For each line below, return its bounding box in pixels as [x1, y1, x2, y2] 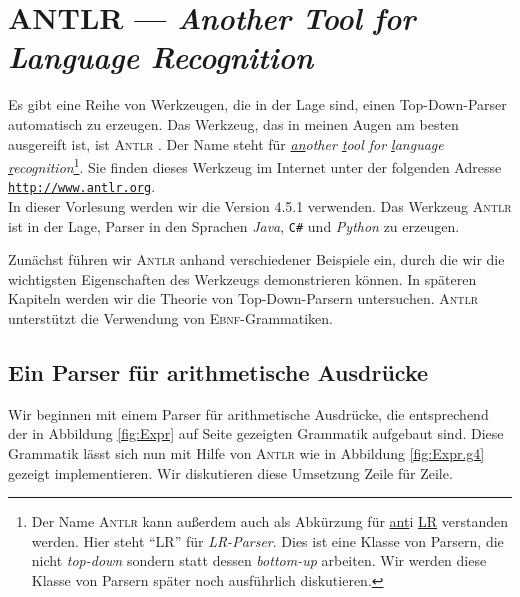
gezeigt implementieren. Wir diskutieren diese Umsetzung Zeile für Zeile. [8, 462, 453, 483]
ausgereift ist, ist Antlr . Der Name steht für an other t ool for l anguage [8, 133, 444, 154]
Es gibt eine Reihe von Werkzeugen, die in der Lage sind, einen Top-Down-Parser [8, 94, 507, 115]
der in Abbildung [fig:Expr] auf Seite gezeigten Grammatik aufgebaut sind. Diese [8, 423, 504, 444]
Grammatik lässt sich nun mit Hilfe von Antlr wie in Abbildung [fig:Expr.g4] [8, 443, 485, 464]
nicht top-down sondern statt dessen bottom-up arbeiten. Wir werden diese [31, 550, 487, 571]
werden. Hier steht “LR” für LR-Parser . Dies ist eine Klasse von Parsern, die [31, 530, 504, 551]
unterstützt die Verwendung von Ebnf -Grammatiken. [8, 308, 333, 329]
